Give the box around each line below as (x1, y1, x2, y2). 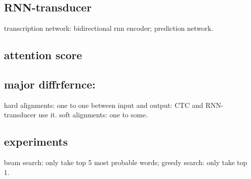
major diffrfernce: (4, 76, 96, 91)
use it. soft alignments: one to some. (38, 109, 148, 120)
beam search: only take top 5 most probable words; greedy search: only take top (4, 157, 248, 168)
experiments (4, 134, 68, 149)
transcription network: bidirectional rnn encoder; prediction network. (4, 23, 213, 33)
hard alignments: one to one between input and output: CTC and (4, 99, 203, 110)
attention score (4, 47, 82, 63)
